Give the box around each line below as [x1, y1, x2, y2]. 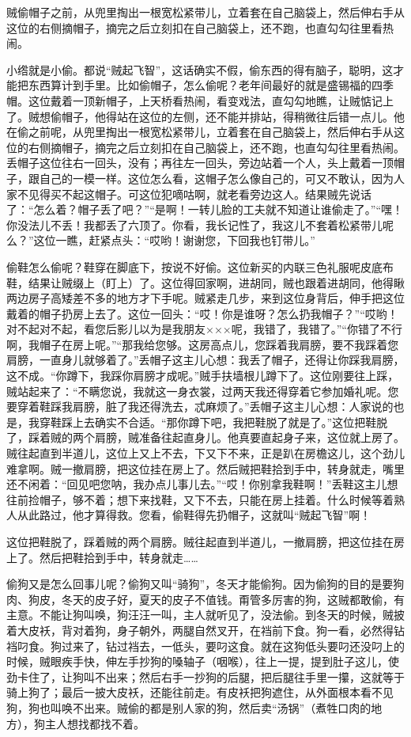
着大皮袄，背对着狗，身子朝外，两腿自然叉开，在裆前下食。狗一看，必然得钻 [6, 621, 405, 638]
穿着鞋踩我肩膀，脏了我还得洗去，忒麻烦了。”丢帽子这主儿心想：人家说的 [17, 398, 394, 415]
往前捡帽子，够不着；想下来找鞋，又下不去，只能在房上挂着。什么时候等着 [6, 491, 394, 507]
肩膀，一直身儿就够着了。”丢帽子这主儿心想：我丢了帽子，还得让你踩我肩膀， [6, 351, 405, 368]
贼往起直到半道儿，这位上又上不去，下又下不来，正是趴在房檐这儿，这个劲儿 [6, 445, 405, 462]
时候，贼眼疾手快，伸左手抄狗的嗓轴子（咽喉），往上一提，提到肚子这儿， [6, 653, 388, 670]
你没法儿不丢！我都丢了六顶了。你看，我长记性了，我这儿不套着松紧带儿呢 [6, 216, 394, 233]
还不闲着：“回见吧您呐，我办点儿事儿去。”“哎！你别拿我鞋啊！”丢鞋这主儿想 [6, 476, 398, 492]
